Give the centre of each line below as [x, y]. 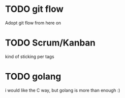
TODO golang [33, 76]
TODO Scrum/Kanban [50, 43]
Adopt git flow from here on [33, 23]
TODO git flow [34, 9]
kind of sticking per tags [30, 56]
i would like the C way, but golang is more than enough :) [63, 90]
